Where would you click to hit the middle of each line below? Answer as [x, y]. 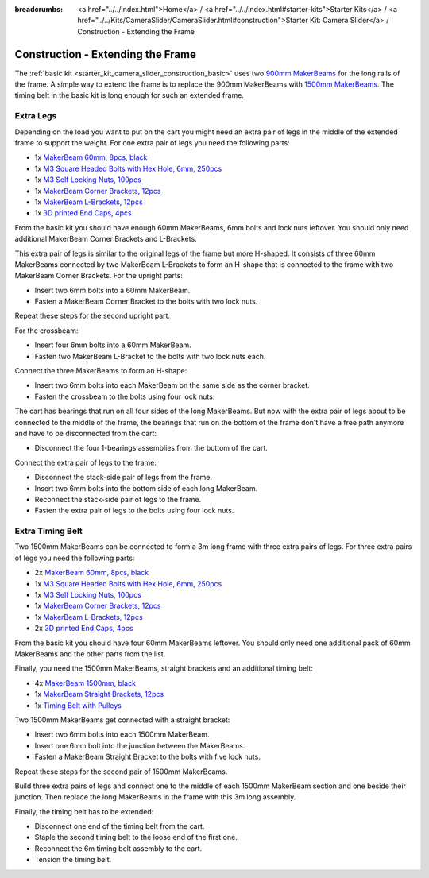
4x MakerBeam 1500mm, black [85, 683]
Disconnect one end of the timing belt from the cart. [120, 826]
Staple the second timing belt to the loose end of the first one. [136, 837]
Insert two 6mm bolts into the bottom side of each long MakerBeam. [146, 488]
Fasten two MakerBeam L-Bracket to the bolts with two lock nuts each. [150, 356]
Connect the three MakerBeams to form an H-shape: [101, 371]
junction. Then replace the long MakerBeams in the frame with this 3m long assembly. [155, 797]
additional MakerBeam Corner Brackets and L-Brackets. [106, 239]
